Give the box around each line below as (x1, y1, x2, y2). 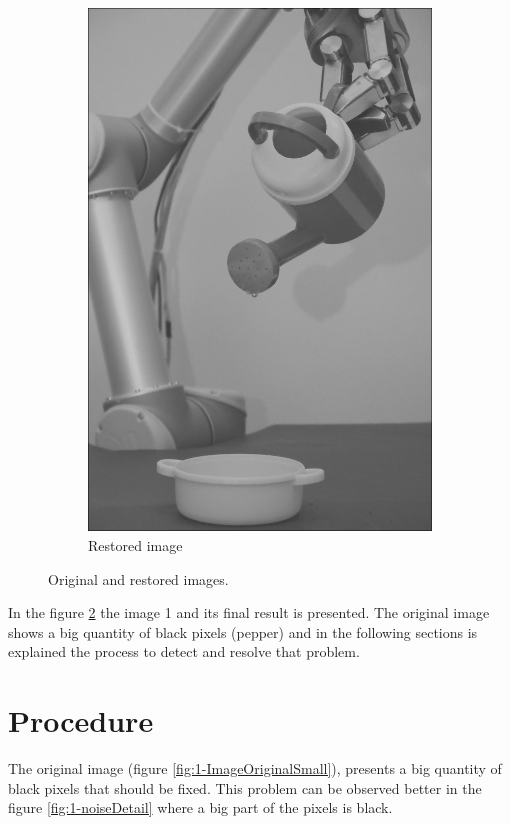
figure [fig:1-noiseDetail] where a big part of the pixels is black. (8, 797, 393, 818)
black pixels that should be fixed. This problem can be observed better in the (8, 777, 482, 798)
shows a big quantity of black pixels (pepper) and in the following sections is (8, 621, 478, 642)
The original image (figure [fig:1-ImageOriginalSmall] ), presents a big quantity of (8, 758, 502, 779)
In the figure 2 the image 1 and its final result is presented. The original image (8, 602, 490, 623)
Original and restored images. (48, 568, 229, 589)
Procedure (8, 700, 154, 741)
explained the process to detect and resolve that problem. (8, 641, 360, 662)
